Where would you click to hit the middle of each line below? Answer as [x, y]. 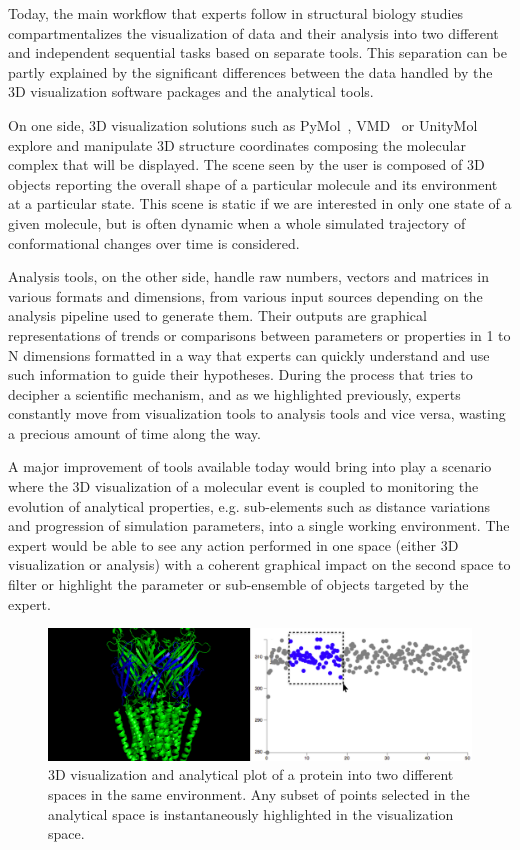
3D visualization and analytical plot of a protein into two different [251, 774]
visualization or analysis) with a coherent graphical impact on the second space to [259, 564]
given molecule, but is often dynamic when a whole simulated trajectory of [237, 222]
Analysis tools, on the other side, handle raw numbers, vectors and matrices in [248, 276]
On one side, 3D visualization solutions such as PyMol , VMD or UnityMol [243, 124]
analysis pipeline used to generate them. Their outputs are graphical [217, 315]
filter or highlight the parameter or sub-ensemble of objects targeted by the [238, 584]
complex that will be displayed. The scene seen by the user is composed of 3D [246, 164]
